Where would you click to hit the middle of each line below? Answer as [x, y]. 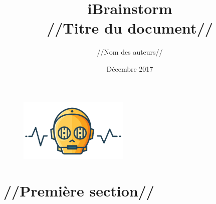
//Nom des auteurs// [130, 52]
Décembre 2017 [130, 68]
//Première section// [79, 190]
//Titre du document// [130, 28]
